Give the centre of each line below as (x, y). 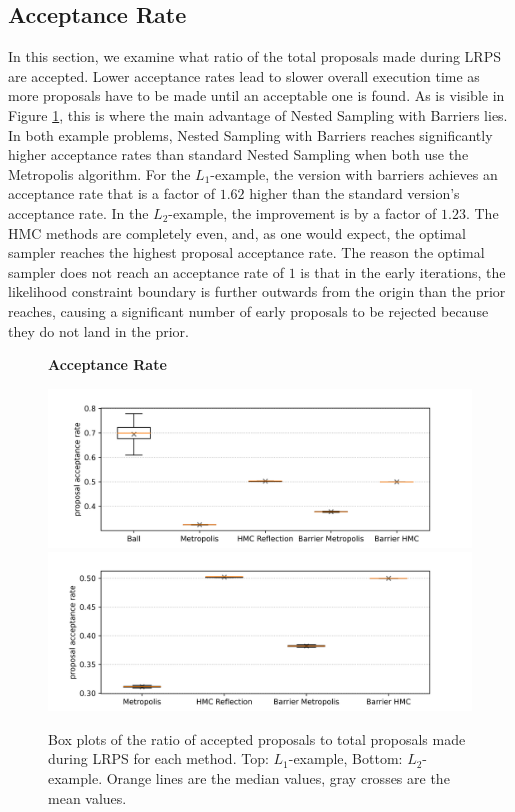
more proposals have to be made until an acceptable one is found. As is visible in (256, 95)
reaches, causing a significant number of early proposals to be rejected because (248, 310)
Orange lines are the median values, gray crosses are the (278, 778)
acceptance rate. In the (78, 212)
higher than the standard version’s (354, 193)
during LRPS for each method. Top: (158, 758)
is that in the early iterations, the (403, 271)
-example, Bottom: (345, 758)
